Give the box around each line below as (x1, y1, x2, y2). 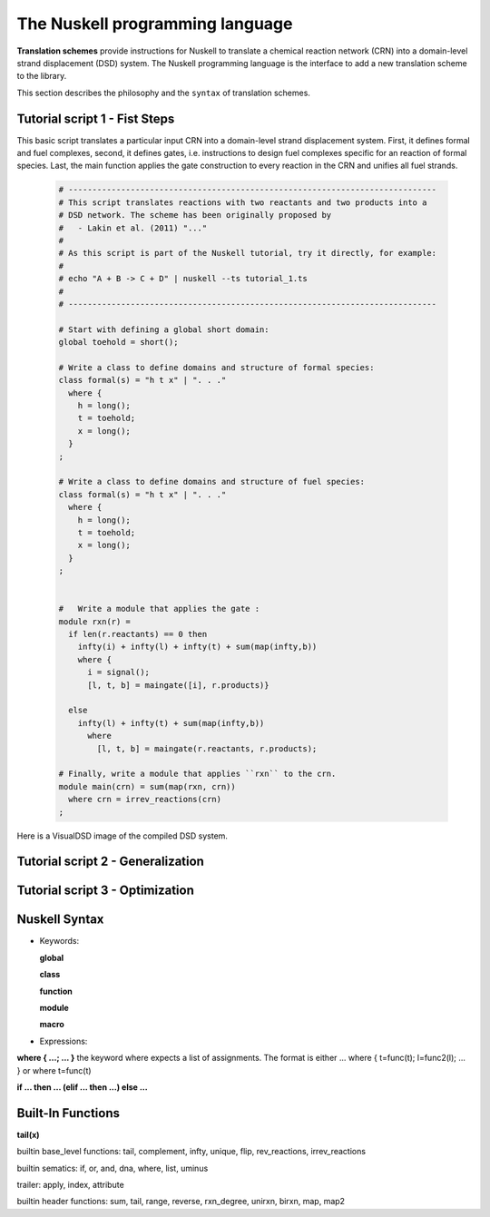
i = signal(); (87, 667, 150, 678)
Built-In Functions (16, 1105, 120, 1121)
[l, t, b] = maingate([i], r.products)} (87, 680, 269, 690)
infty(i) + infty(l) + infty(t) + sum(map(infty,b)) (77, 642, 318, 653)
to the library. (16, 71, 67, 82)
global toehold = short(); (58, 337, 179, 348)
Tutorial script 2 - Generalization (16, 854, 204, 869)
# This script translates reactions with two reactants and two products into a (58, 197, 427, 208)
